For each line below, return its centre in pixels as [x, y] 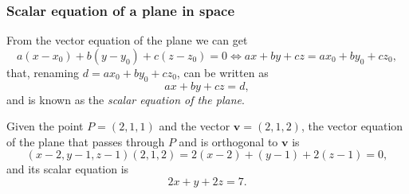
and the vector [195, 126]
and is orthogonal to [228, 141]
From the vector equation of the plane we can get [127, 40]
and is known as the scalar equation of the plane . [126, 99]
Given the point [45, 126]
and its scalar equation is [68, 169]
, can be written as [222, 72]
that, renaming [43, 72]
